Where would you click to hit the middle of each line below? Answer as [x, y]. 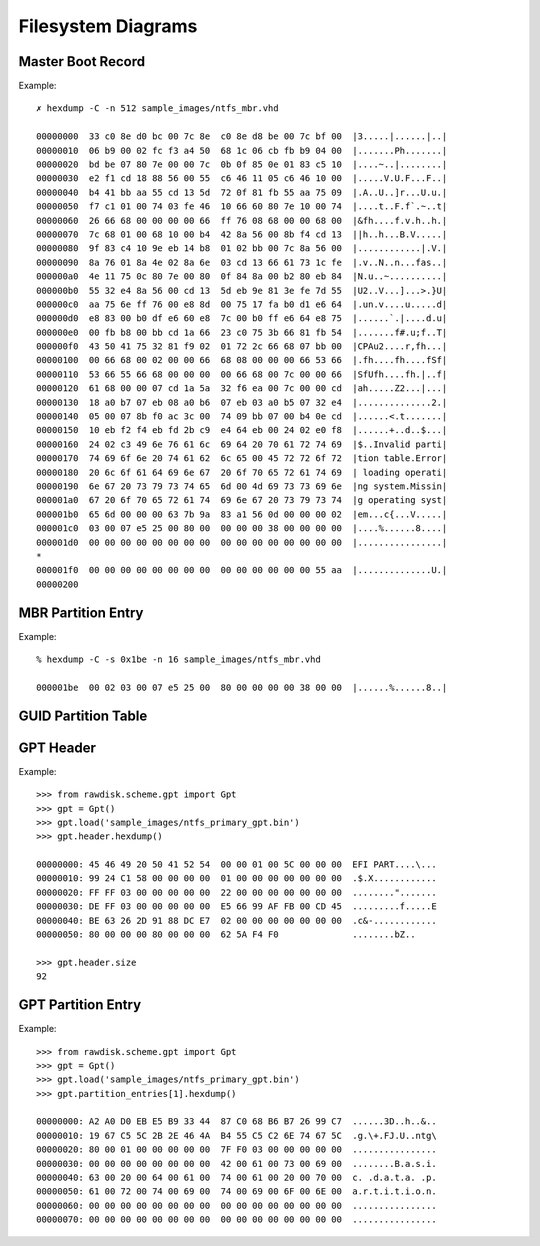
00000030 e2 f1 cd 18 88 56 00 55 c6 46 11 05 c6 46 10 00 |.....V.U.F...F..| [242, 178]
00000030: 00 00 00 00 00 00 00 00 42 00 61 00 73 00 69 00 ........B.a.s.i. [236, 1163]
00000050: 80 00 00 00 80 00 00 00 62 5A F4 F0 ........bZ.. [226, 934]
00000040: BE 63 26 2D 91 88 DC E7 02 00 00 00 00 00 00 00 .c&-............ [236, 920]
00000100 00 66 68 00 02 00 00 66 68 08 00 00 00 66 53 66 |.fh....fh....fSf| [242, 360]
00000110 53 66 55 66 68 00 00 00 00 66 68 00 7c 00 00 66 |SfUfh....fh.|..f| [242, 374]
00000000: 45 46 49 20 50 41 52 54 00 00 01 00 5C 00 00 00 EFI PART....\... [236, 864]
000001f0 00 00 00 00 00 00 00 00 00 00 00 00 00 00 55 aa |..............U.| [242, 570]
